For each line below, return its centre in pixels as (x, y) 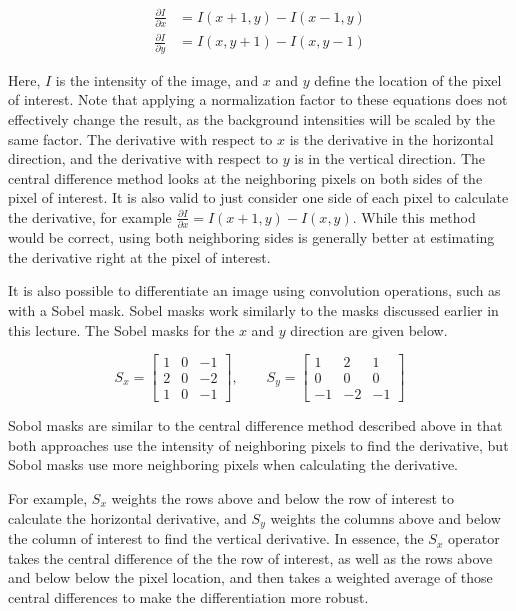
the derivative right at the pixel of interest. (139, 256)
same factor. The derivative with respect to (140, 138)
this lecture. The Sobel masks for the (121, 329)
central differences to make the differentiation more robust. (188, 596)
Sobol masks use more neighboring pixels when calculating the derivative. (233, 464)
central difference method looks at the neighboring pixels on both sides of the (245, 177)
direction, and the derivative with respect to (143, 158)
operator (473, 538)
